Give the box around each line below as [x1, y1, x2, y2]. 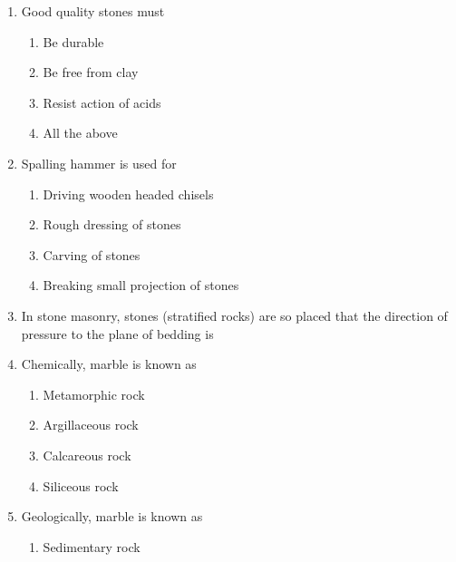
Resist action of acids [43, 92, 161, 111]
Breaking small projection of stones [43, 276, 239, 295]
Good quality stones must [21, 2, 165, 20]
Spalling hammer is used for [21, 153, 177, 172]
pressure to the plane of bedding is [21, 324, 214, 343]
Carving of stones [43, 245, 141, 264]
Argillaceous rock [43, 415, 139, 434]
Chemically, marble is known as [21, 354, 197, 373]
